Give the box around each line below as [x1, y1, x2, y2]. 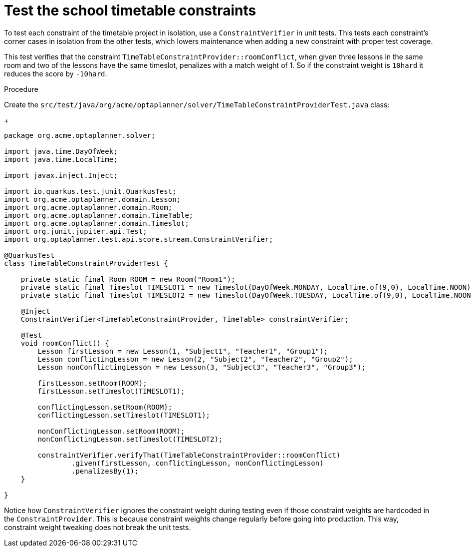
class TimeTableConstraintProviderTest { [4, 259, 168, 267]
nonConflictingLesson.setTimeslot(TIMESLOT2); [37, 435, 223, 443]
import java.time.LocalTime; [4, 155, 118, 163]
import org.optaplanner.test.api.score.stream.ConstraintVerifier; [4, 235, 273, 243]
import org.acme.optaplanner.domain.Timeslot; [4, 219, 189, 227]
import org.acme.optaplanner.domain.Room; [4, 203, 173, 211]
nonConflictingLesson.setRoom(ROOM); [37, 427, 185, 435]
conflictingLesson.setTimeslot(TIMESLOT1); [37, 411, 211, 419]
